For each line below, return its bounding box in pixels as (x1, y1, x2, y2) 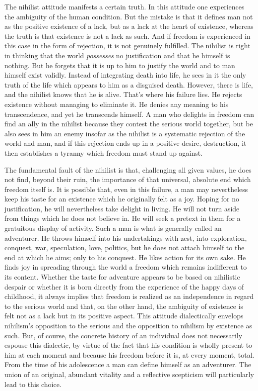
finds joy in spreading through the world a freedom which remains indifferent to (4, 262, 247, 272)
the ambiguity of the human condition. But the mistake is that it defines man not (4, 11, 253, 21)
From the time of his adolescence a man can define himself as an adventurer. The (4, 359, 252, 370)
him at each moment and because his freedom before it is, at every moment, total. (4, 349, 255, 360)
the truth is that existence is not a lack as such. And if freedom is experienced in (4, 30, 251, 41)
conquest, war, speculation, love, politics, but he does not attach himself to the (4, 242, 245, 253)
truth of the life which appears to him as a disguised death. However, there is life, (4, 79, 253, 90)
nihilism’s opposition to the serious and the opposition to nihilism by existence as (4, 320, 252, 330)
